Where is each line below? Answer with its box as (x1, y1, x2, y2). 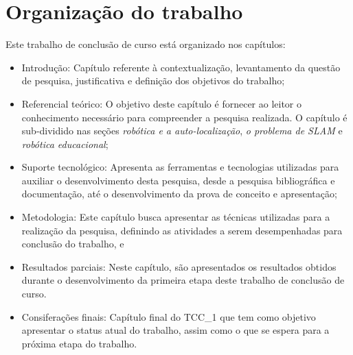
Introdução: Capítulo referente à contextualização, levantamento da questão (21, 60, 341, 74)
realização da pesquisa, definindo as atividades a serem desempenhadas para (21, 223, 343, 237)
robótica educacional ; (21, 136, 109, 151)
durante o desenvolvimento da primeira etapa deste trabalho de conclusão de (21, 273, 345, 287)
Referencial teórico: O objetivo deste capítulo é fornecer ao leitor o (21, 96, 302, 110)
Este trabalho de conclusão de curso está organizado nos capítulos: (5, 37, 286, 51)
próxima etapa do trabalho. (21, 336, 137, 350)
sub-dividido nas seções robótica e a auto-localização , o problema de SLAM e (21, 123, 343, 138)
